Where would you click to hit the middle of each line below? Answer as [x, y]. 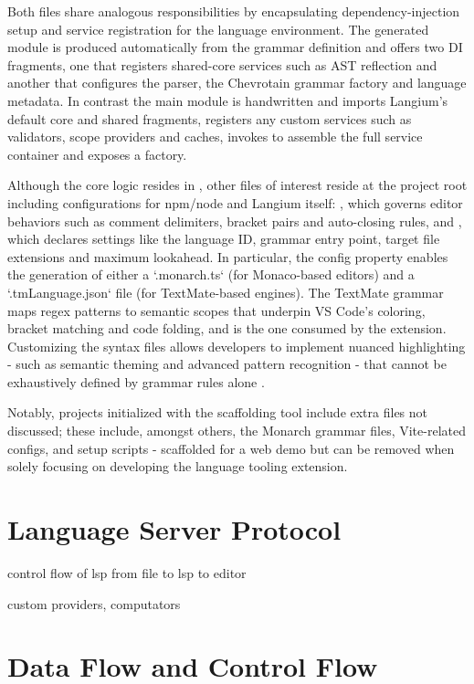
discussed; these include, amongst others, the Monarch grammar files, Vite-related [237, 431]
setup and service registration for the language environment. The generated [218, 29]
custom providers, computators [94, 603]
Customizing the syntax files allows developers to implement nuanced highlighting [237, 346]
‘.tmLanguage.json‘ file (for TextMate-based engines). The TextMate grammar [226, 292]
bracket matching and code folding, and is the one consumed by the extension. [227, 328]
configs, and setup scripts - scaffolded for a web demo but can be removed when [231, 448]
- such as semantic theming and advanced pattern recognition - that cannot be [227, 364]
